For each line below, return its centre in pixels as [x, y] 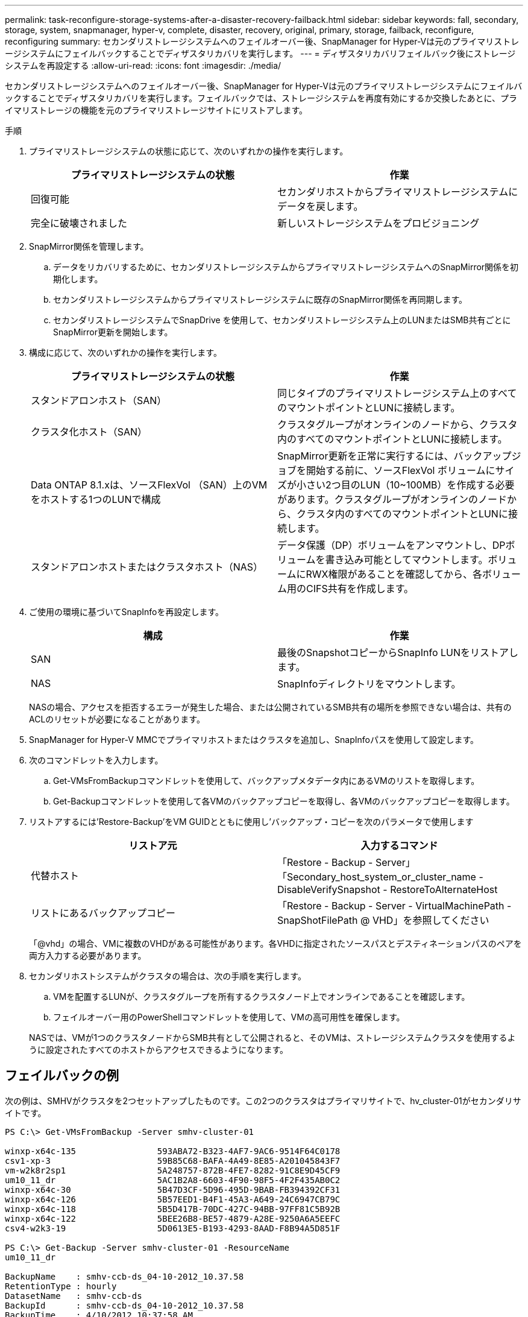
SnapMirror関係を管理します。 [89, 246]
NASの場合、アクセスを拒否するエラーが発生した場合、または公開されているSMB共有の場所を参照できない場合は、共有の [270, 707]
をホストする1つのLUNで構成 [96, 499]
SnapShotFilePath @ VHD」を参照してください [383, 920]
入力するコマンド [399, 845]
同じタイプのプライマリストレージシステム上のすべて [397, 393]
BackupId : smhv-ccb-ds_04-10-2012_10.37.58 [124, 1305]
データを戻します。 [320, 206]
